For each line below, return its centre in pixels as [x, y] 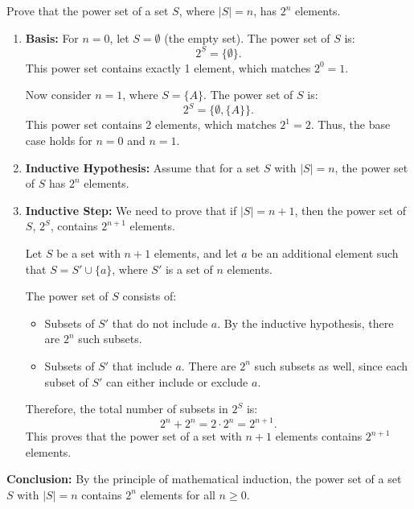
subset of [66, 381]
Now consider [58, 95]
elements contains [319, 436]
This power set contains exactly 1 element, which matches [168, 67]
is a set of [189, 269]
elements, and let [196, 252]
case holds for [59, 140]
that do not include [160, 323]
